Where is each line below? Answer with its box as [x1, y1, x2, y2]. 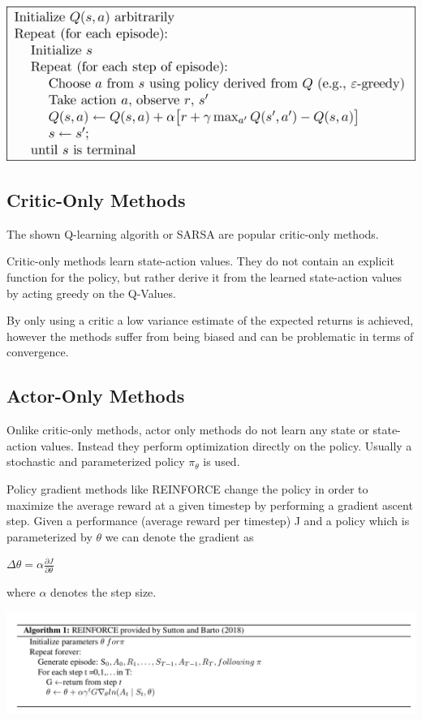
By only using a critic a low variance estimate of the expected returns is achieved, [6, 312, 414, 329]
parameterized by [6, 528, 93, 545]
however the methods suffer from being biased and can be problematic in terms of [6, 327, 414, 344]
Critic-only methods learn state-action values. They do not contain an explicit [6, 252, 394, 269]
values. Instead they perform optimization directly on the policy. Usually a [40, 437, 412, 454]
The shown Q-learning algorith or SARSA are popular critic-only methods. [6, 225, 379, 242]
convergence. [6, 343, 69, 360]
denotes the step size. [50, 583, 157, 600]
